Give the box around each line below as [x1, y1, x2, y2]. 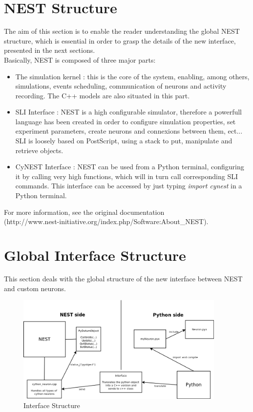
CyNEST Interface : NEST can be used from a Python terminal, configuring [15, 161, 244, 172]
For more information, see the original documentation [4, 206, 165, 217]
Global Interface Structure [4, 245, 186, 265]
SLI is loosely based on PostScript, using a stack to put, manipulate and [15, 136, 232, 146]
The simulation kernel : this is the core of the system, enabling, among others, [15, 71, 250, 81]
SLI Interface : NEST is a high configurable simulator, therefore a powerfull [15, 107, 242, 117]
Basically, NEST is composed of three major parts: [4, 54, 156, 65]
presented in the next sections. [4, 45, 95, 55]
